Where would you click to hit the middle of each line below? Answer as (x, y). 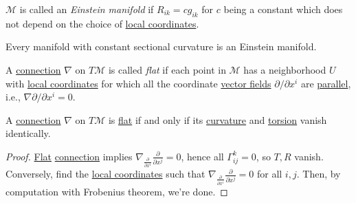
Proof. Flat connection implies (69, 156)
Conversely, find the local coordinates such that (105, 174)
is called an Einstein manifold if (87, 9)
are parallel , (326, 83)
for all (269, 174)
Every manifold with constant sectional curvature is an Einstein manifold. (161, 46)
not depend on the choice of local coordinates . (102, 23)
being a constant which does (283, 9)
